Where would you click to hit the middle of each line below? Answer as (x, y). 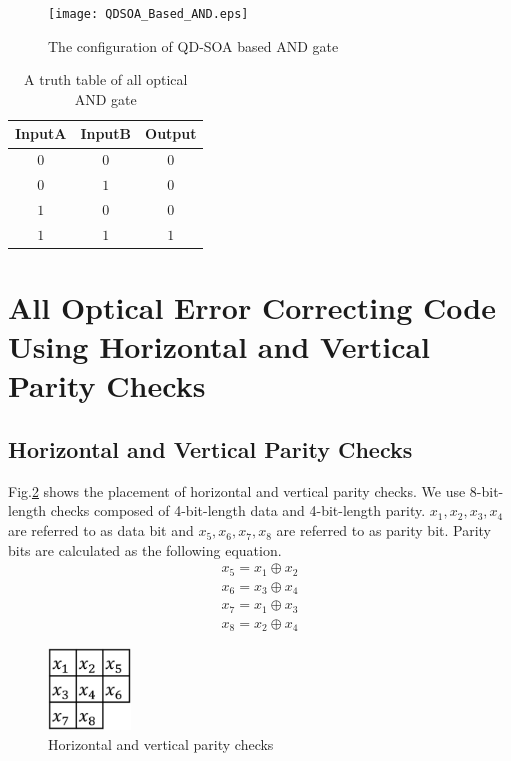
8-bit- (486, 490)
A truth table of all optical (106, 79)
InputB (106, 133)
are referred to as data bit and (101, 530)
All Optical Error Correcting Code (252, 307)
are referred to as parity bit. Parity (383, 530)
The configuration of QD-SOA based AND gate (193, 45)
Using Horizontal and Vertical (219, 346)
